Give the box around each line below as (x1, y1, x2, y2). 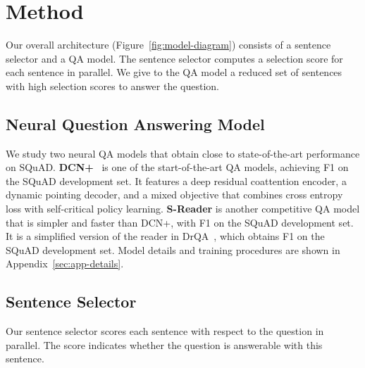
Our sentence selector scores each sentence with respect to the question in (6, 324, 324, 338)
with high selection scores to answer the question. (6, 78, 219, 93)
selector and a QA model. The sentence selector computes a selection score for (6, 51, 343, 65)
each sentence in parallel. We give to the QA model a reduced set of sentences (6, 65, 342, 80)
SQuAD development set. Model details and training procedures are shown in (6, 242, 340, 257)
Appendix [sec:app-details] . (6, 256, 124, 271)
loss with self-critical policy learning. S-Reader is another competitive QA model (6, 201, 360, 216)
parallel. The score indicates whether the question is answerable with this (6, 337, 323, 352)
